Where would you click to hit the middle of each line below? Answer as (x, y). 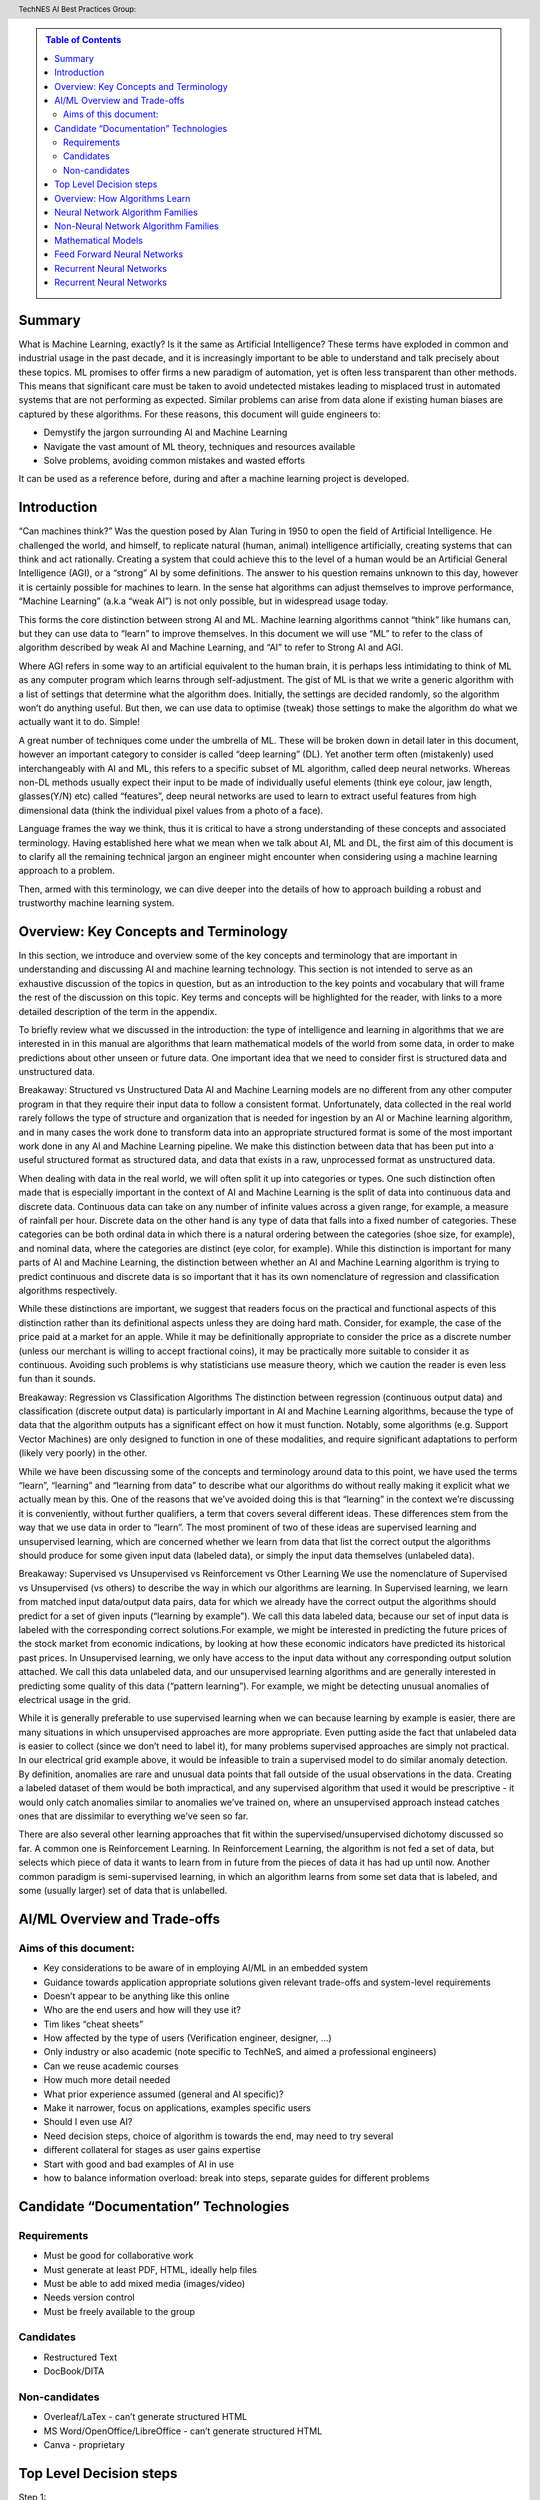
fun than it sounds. (57, 1379)
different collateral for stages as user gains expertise (152, 2150)
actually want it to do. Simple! (79, 722)
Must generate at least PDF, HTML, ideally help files (150, 2269)
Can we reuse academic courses (111, 2066)
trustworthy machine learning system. (96, 903)
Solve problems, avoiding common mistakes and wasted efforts (174, 460)
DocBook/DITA (74, 2371)
